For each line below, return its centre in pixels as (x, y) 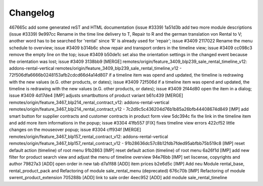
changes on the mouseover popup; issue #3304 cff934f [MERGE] (75, 130)
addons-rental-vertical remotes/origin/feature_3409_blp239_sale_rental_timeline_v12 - (95, 68)
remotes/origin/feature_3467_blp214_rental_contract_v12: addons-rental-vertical (89, 102)
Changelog (32, 13)
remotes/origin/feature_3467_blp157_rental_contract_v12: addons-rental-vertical (88, 136)
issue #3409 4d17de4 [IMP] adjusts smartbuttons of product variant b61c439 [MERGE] (96, 96)
